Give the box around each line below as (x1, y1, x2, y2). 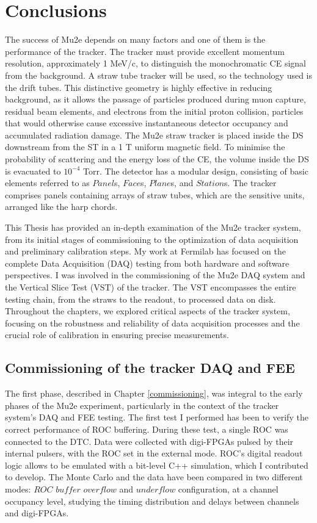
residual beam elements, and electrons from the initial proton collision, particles (5, 104, 304, 117)
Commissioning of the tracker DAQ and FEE (5, 358, 295, 377)
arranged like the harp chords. (5, 200, 118, 213)
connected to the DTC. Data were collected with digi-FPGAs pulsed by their (5, 435, 294, 447)
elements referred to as (5, 176, 90, 189)
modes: (5, 482, 31, 495)
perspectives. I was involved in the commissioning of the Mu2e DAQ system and (5, 269, 305, 281)
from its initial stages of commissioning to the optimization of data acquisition (5, 233, 299, 245)
